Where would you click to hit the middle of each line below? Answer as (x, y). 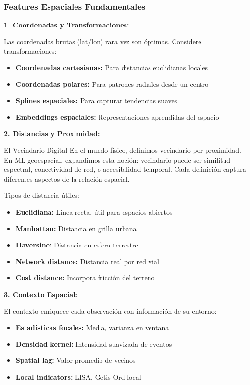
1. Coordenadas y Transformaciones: (67, 25)
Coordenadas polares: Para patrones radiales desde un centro (112, 84)
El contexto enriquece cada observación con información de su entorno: (110, 311)
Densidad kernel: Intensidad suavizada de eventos (94, 344)
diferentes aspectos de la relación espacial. (67, 179)
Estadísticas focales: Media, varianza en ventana (92, 327)
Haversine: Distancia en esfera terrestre (77, 245)
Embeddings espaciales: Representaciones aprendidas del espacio (117, 117)
